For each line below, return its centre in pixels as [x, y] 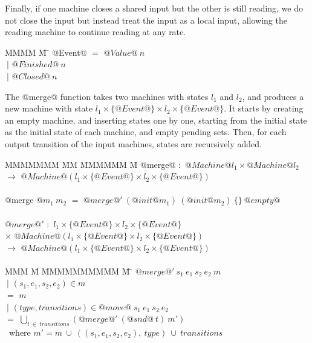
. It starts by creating [264, 108]
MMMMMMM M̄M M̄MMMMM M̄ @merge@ [90, 164]
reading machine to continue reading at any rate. [96, 32]
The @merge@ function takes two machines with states [107, 96]
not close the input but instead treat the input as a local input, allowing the [146, 20]
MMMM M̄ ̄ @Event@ [46, 52]
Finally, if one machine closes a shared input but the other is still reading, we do [154, 8]
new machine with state [49, 108]
